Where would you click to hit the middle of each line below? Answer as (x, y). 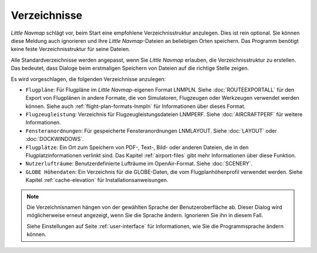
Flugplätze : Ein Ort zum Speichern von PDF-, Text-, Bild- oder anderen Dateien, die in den (137, 147)
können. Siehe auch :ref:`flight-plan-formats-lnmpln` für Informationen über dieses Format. (136, 106)
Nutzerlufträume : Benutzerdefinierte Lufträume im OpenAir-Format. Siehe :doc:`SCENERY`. (139, 164)
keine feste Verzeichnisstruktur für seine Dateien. (70, 49)
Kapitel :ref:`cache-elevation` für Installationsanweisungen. (97, 180)
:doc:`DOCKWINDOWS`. (55, 139)
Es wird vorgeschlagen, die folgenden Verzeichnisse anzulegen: (88, 79)
